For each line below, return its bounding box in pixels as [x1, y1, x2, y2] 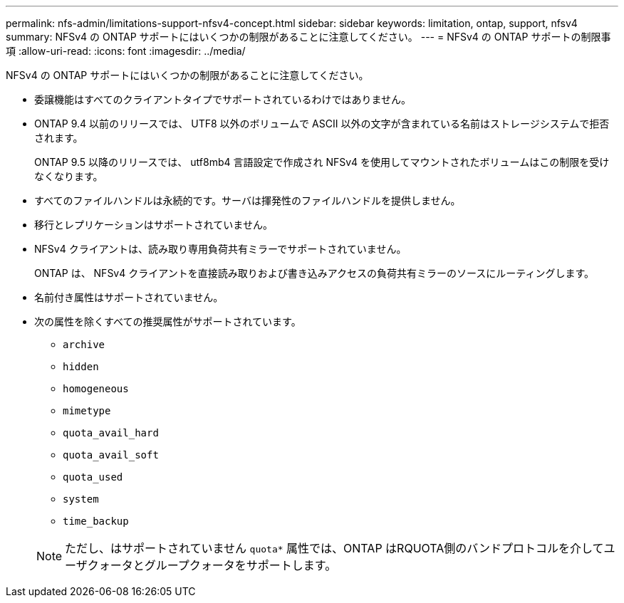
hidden [63, 361, 99, 372]
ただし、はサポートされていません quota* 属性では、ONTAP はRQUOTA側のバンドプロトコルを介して [65, 541, 604, 555]
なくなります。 [34, 170, 103, 182]
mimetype [63, 405, 111, 416]
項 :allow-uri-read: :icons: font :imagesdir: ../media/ [6, 45, 246, 57]
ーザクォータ [65, 558, 133, 572]
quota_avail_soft [63, 449, 159, 461]
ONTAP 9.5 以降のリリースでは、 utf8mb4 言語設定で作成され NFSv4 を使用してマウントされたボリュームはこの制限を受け [34, 156, 610, 168]
